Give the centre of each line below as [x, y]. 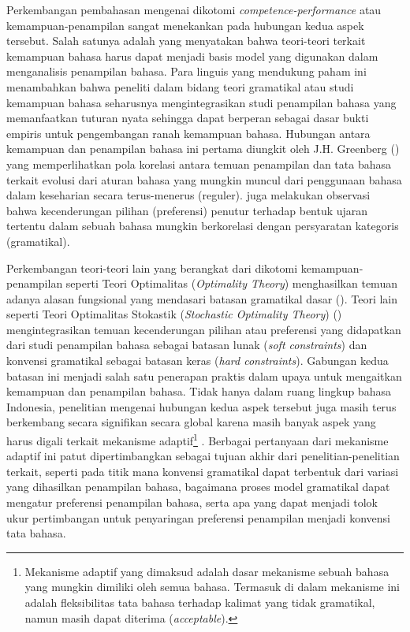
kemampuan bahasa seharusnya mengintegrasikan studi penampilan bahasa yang [201, 102]
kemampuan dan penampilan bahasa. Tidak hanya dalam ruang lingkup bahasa [199, 391]
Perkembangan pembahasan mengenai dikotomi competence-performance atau [194, 9]
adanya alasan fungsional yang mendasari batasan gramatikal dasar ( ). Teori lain [202, 298]
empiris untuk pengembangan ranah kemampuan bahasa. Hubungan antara [188, 133]
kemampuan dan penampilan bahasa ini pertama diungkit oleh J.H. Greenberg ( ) [203, 149]
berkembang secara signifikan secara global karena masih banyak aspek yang [191, 422]
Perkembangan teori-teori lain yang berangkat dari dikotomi [152, 268]
